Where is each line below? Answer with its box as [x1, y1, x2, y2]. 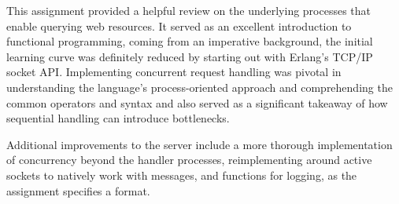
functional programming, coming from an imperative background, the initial [6, 33, 373, 49]
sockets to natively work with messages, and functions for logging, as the [6, 166, 357, 183]
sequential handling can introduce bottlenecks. [6, 110, 230, 126]
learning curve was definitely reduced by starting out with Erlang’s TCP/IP [6, 48, 373, 64]
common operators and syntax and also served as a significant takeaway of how [6, 94, 388, 111]
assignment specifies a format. [6, 182, 150, 199]
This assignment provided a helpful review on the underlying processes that [6, 2, 371, 18]
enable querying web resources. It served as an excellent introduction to [6, 17, 352, 34]
